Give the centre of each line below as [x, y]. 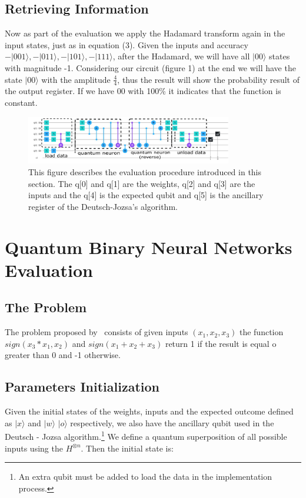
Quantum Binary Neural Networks [149, 247]
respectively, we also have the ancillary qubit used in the [172, 422]
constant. [21, 102]
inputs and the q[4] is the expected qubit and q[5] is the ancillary [146, 195]
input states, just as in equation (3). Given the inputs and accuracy [127, 44]
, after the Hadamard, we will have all [181, 56]
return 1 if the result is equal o [221, 343]
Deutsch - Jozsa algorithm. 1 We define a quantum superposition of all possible [146, 435]
